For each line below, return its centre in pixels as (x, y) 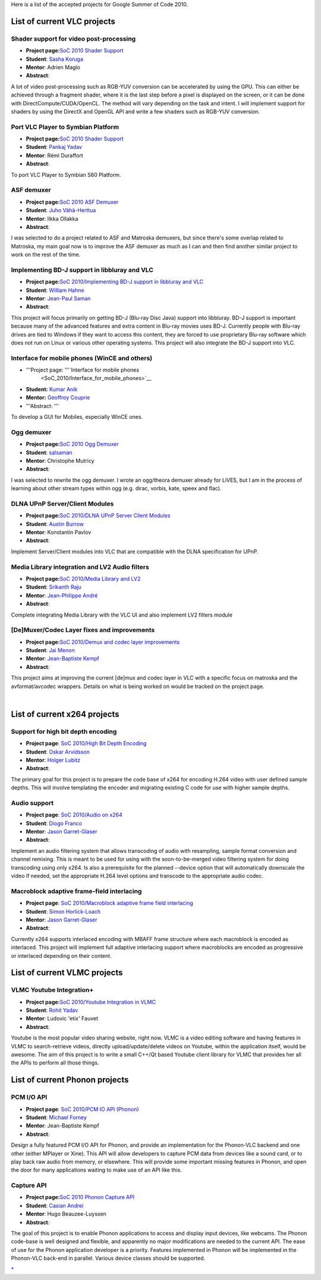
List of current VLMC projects (67, 973)
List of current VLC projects (63, 21)
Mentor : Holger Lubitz (53, 760)
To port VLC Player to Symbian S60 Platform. (66, 175)
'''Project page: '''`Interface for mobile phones (83, 370)
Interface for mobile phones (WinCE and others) (82, 358)
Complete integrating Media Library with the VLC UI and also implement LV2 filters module (122, 615)
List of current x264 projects (65, 714)
